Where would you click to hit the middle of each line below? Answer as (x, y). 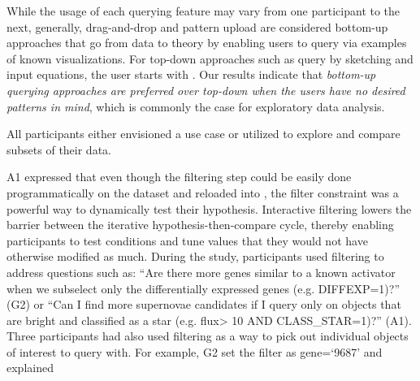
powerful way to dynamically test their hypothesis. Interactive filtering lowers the (209, 208)
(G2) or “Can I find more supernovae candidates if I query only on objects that (204, 304)
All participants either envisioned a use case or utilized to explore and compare (204, 134)
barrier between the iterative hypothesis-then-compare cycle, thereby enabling (200, 225)
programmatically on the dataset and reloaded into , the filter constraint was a (203, 192)
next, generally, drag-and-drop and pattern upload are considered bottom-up (197, 26)
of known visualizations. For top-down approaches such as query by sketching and (210, 58)
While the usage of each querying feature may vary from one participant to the (204, 11)
